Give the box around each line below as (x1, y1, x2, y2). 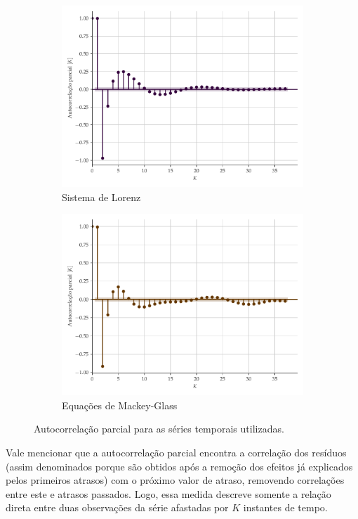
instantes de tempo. (243, 500, 328, 515)
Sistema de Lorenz (62, 189, 141, 204)
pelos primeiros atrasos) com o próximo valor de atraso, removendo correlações (6, 473, 345, 487)
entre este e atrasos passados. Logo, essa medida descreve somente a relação (6, 486, 331, 501)
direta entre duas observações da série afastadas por (6, 500, 229, 515)
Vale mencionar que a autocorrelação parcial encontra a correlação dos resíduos (6, 444, 347, 459)
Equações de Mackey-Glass (62, 397, 178, 412)
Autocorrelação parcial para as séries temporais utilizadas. (34, 421, 284, 436)
